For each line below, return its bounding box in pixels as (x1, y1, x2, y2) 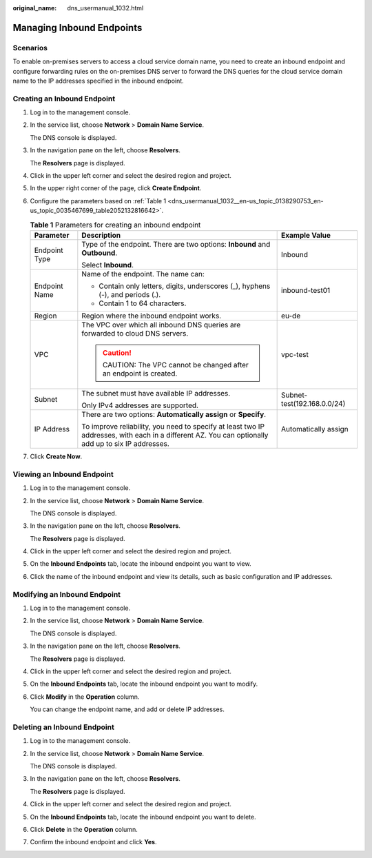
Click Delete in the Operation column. (30, 825, 138, 833)
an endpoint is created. (102, 369, 178, 378)
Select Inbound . (81, 260, 134, 269)
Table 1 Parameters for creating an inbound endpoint (30, 220, 201, 229)
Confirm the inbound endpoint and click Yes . (30, 838, 157, 846)
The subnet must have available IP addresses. (81, 388, 231, 398)
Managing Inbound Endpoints (12, 21, 143, 34)
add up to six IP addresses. (81, 438, 170, 448)
